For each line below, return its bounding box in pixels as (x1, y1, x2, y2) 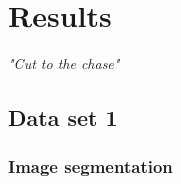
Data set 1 (8, 102, 118, 133)
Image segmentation (8, 154, 173, 179)
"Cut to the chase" (8, 53, 120, 74)
